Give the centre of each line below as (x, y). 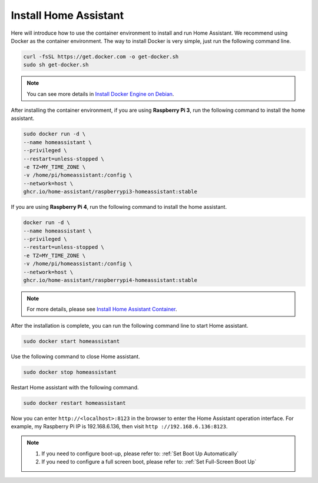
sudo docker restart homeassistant (74, 403)
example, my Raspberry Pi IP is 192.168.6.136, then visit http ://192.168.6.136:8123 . (119, 426)
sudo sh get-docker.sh (56, 65)
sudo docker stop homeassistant (70, 372)
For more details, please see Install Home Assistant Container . (102, 309)
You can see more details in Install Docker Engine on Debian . (100, 94)
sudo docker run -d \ (54, 134)
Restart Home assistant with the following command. (75, 387)
